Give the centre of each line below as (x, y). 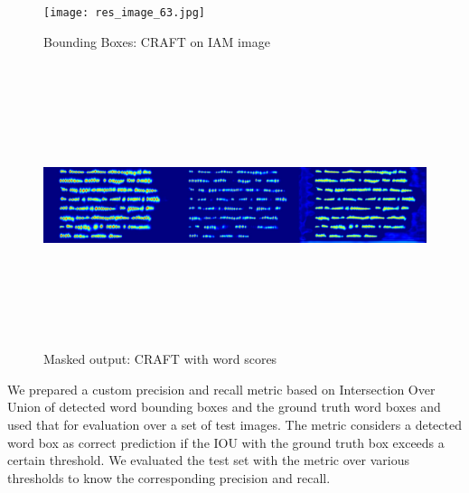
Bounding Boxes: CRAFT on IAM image (157, 41)
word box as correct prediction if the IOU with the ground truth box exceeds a (226, 442)
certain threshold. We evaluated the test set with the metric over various (208, 460)
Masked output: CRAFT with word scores (160, 359)
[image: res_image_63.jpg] (124, 13)
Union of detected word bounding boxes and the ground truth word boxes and (224, 407)
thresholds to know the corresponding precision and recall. (169, 477)
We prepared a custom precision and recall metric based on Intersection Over (221, 389)
